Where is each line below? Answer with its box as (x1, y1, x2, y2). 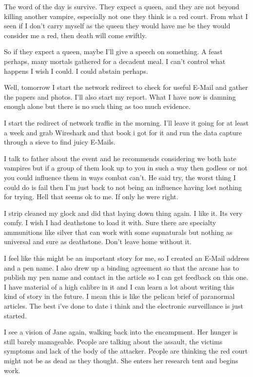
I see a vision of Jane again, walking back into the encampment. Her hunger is (4, 327, 238, 337)
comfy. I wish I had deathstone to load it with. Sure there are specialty (4, 217, 216, 228)
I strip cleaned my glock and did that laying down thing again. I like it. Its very (4, 208, 243, 218)
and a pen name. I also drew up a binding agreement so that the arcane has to (4, 262, 239, 272)
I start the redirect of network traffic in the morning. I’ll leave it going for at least (4, 117, 249, 127)
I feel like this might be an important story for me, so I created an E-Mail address (4, 253, 250, 263)
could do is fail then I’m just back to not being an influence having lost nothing (4, 182, 242, 192)
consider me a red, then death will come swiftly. (4, 30, 147, 40)
